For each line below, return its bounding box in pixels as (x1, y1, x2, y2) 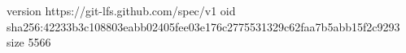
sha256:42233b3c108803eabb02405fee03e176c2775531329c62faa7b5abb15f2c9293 (7, 18, 400, 35)
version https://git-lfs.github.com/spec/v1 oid (7, 2, 236, 18)
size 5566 (7, 34, 51, 51)
